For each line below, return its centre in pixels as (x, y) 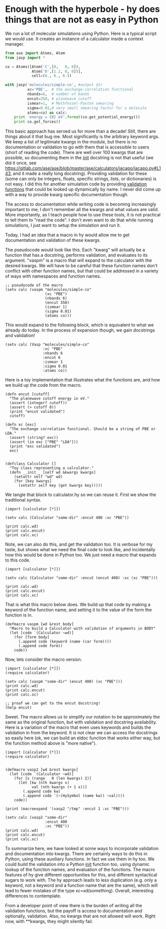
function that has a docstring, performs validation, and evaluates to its (76, 255)
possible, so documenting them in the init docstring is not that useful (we (79, 158)
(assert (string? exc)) (34, 438)
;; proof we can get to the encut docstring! (53, 704)
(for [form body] (32, 637)
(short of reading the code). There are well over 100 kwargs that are (74, 152)
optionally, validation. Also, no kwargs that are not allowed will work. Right (80, 916)
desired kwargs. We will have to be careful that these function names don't (81, 266)
